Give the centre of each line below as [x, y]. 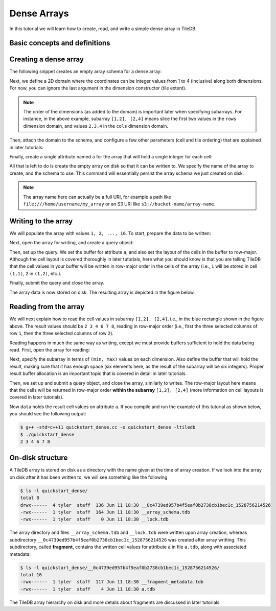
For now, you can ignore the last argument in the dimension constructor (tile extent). [98, 88]
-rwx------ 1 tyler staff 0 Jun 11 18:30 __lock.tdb [94, 519]
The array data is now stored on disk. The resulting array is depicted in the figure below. [102, 292]
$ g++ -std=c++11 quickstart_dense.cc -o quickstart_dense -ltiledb [108, 427]
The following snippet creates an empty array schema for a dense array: [86, 72]
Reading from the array [47, 307]
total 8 [30, 498]
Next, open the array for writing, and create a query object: [72, 243]
